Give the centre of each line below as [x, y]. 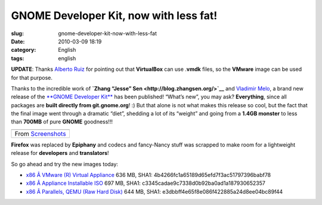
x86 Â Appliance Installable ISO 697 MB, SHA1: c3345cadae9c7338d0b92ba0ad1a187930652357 [145, 183]
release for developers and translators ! [60, 153]
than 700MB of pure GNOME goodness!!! [62, 122]
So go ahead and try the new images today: [65, 164]
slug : [17, 33]
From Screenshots [40, 133]
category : [24, 50]
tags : [18, 58]
